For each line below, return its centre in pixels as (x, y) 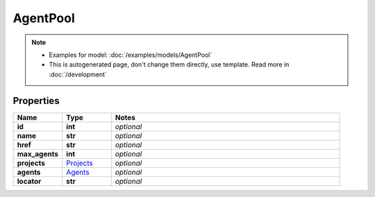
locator (29, 181)
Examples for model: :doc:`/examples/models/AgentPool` (131, 55)
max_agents (38, 154)
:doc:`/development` (78, 74)
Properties (36, 101)
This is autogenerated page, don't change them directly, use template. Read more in (169, 65)
